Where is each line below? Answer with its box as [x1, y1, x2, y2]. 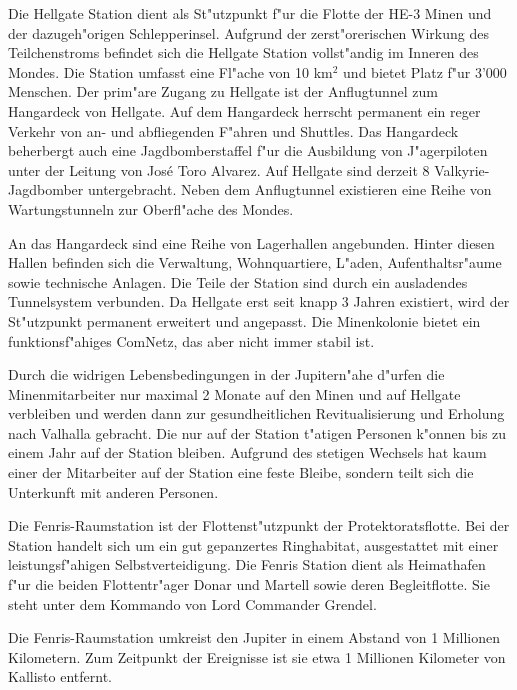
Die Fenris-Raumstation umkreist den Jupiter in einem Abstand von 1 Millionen [8, 627, 501, 648]
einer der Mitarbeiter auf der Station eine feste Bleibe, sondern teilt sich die [8, 462, 474, 483]
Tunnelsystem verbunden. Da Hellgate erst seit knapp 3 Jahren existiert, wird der [8, 291, 510, 312]
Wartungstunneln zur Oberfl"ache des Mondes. [8, 198, 294, 219]
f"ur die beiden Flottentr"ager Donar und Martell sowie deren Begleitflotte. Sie [8, 574, 490, 595]
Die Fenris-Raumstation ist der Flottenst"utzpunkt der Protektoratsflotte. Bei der [8, 515, 510, 536]
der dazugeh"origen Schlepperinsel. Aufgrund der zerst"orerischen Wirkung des [8, 22, 489, 43]
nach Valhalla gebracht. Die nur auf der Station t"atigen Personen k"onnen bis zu [8, 422, 507, 443]
